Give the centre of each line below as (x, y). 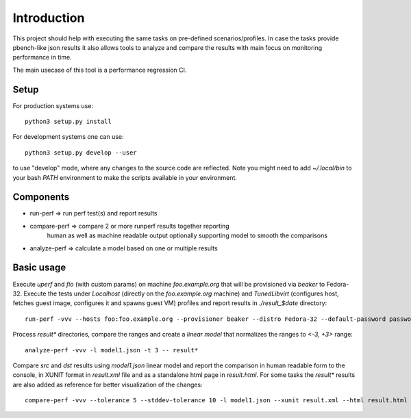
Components (41, 197)
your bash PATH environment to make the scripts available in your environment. (125, 177)
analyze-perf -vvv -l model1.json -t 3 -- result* (112, 350)
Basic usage (39, 268)
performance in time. (42, 57)
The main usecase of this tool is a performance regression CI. (100, 70)
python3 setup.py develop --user (81, 153)
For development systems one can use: (68, 137)
